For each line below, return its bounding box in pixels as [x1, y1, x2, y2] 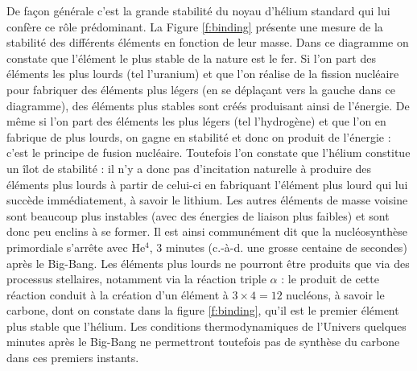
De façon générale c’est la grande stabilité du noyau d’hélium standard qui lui [6, 2, 390, 19]
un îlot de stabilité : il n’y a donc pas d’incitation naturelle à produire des [6, 159, 372, 176]
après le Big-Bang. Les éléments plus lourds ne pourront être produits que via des [6, 254, 410, 271]
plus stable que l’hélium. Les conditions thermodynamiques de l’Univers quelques [6, 317, 407, 334]
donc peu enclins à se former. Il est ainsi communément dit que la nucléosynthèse [6, 223, 407, 240]
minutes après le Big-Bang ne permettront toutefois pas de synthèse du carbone [6, 333, 400, 350]
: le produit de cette [281, 270, 379, 287]
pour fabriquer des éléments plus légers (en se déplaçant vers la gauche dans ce [6, 80, 395, 97]
